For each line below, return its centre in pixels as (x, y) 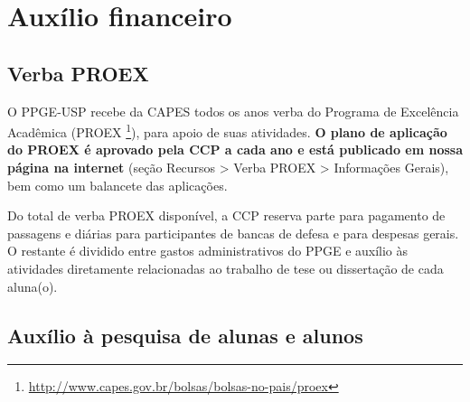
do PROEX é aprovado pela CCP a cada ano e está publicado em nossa (235, 150)
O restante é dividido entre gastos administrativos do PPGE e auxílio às (208, 251)
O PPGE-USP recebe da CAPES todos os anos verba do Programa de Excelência (233, 111)
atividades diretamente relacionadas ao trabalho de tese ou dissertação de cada (226, 268)
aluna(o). (33, 286)
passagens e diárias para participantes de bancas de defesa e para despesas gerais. (233, 233)
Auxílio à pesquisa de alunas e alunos (185, 335)
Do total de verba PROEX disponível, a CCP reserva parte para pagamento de (226, 215)
